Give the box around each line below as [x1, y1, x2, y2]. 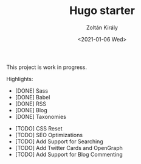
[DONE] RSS [15, 100, 47, 107]
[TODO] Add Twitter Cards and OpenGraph [15, 144, 123, 151]
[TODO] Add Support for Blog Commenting [15, 151, 123, 158]
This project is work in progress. [6, 63, 87, 71]
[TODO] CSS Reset [15, 124, 63, 132]
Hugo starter [69, 4, 136, 18]
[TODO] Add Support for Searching [15, 138, 103, 145]
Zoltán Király [86, 24, 119, 31]
